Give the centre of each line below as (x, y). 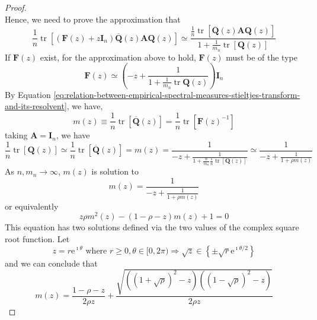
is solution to (115, 171)
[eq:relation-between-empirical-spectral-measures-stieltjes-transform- (177, 94)
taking (16, 135)
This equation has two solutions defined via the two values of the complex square (152, 227)
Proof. (16, 7)
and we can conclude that (51, 263)
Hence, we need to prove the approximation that (93, 19)
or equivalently (32, 206)
